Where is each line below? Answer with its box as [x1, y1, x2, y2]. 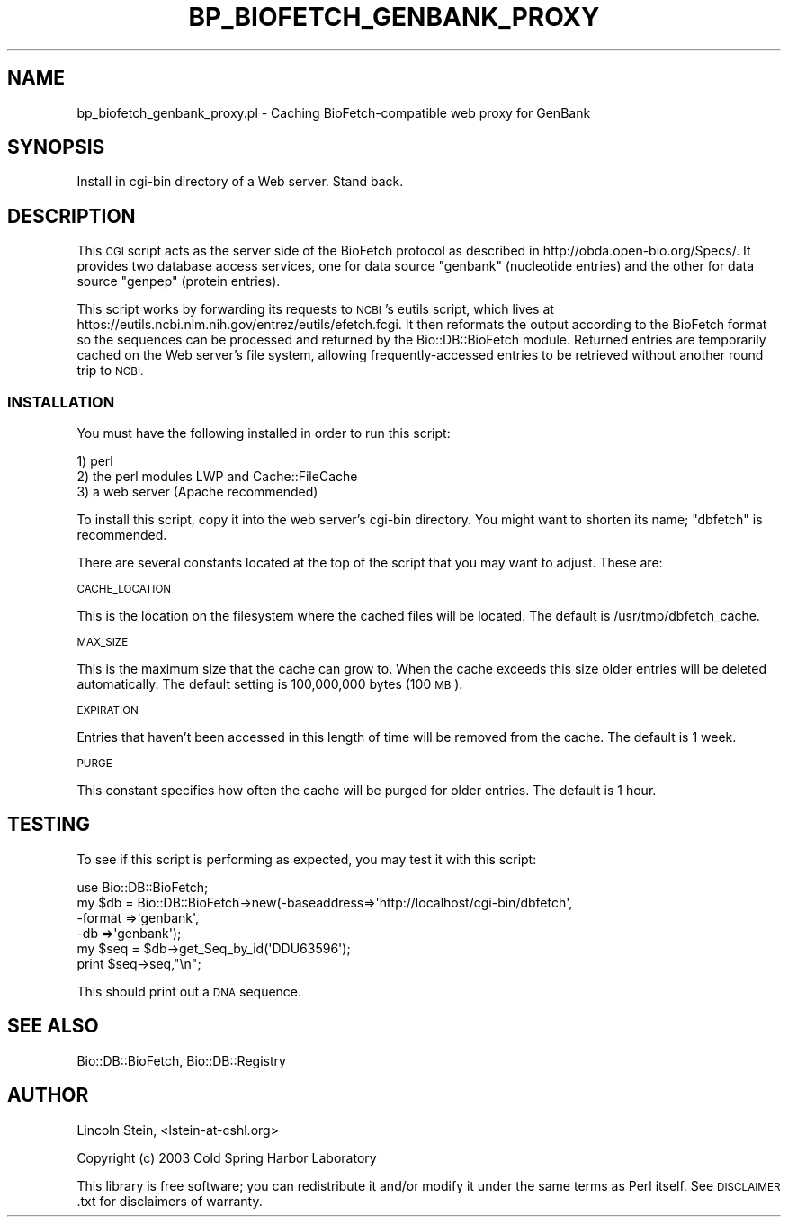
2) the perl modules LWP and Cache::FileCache [76, 469, 358, 485]
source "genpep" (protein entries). [76, 273, 281, 290]
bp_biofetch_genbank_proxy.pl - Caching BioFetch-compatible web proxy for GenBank [76, 104, 591, 121]
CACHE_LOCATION [76, 583, 172, 596]
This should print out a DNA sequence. [76, 983, 302, 999]
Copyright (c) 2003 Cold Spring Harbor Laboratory [76, 1149, 377, 1166]
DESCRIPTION [7, 204, 136, 228]
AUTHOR [7, 1084, 89, 1107]
